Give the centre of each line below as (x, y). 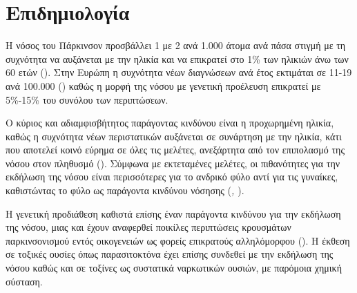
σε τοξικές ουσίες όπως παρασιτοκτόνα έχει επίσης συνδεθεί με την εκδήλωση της (170, 254)
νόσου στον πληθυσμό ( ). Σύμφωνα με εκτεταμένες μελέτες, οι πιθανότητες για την (173, 163)
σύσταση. (24, 281)
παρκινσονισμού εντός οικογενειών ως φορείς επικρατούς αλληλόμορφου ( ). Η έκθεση (178, 240)
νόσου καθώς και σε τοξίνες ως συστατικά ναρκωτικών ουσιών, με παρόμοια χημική (174, 268)
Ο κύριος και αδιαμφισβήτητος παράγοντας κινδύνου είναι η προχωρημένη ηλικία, (170, 123)
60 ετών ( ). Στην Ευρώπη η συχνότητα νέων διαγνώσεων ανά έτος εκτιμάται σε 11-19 (179, 72)
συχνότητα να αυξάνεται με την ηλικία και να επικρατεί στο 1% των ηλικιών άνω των (177, 58)
